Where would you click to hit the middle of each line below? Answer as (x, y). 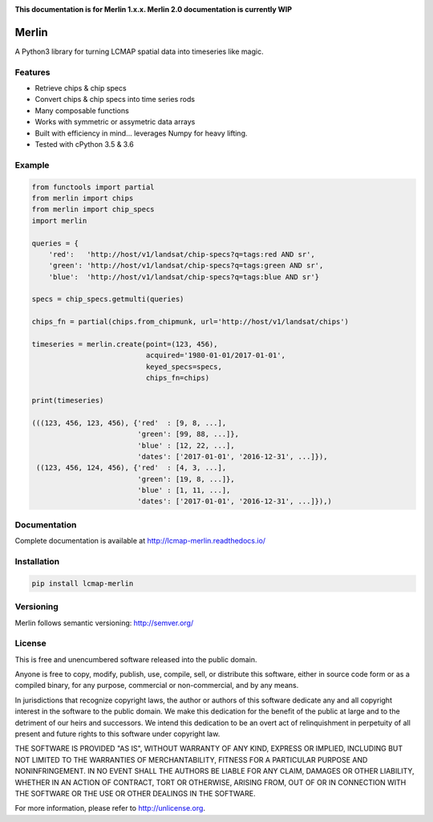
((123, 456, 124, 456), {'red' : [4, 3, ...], (132, 468)
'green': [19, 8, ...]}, (186, 479)
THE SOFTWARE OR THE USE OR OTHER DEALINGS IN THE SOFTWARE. (135, 793)
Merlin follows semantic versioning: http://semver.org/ (104, 623)
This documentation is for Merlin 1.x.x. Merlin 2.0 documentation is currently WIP (154, 9)
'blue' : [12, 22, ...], (186, 445)
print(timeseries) (68, 400)
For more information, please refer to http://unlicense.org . (110, 808)
